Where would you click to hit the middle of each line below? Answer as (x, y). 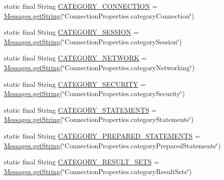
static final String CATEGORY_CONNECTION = (81, 6)
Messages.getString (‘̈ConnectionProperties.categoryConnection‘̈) (99, 15)
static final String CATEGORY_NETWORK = (76, 58)
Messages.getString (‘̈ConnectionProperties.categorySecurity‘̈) (95, 93)
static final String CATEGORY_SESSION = (71, 32)
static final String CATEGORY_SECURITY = (75, 84)
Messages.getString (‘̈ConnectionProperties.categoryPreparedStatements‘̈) (112, 145)
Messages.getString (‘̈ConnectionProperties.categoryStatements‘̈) (99, 119)
